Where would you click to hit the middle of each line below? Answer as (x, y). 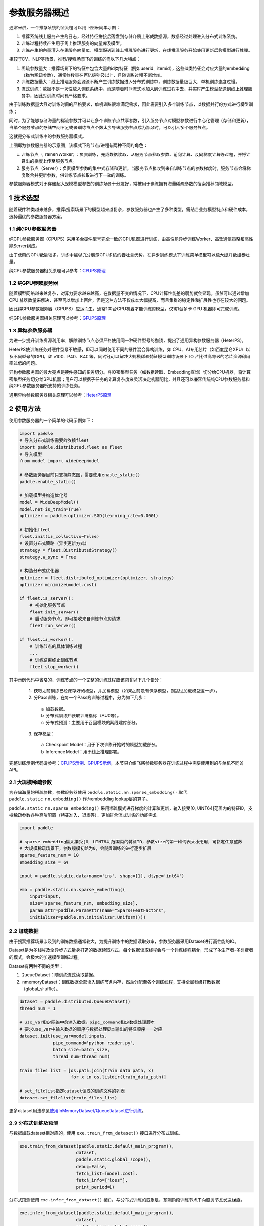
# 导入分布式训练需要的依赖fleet (54, 440)
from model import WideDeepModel (59, 461)
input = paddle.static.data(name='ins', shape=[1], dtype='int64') (102, 876)
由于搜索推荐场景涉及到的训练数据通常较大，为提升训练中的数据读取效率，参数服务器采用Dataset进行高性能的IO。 (124, 941)
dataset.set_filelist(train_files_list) (68, 1098)
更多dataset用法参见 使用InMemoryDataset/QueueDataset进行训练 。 (77, 1110)
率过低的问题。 (24, 363)
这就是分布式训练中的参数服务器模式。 (48, 136)
